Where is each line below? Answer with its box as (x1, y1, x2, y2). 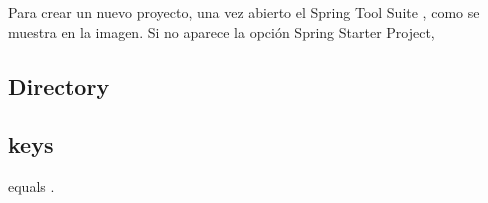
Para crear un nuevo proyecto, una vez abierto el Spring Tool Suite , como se (8, 2, 480, 22)
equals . (8, 176, 55, 197)
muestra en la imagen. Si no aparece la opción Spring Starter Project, (8, 21, 435, 42)
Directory (8, 70, 110, 101)
